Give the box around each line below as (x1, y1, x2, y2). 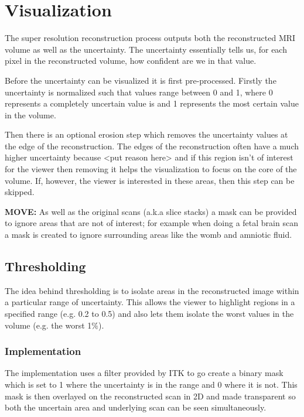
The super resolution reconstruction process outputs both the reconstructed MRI (5, 32, 296, 44)
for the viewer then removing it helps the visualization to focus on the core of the (5, 163, 297, 175)
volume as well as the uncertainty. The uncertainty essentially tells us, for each (5, 43, 287, 55)
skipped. (5, 186, 35, 198)
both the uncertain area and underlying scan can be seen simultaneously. (5, 401, 267, 413)
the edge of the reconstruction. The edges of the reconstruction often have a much (5, 139, 299, 152)
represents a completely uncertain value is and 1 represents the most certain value (5, 97, 299, 110)
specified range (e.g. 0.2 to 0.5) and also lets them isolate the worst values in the (5, 307, 294, 320)
